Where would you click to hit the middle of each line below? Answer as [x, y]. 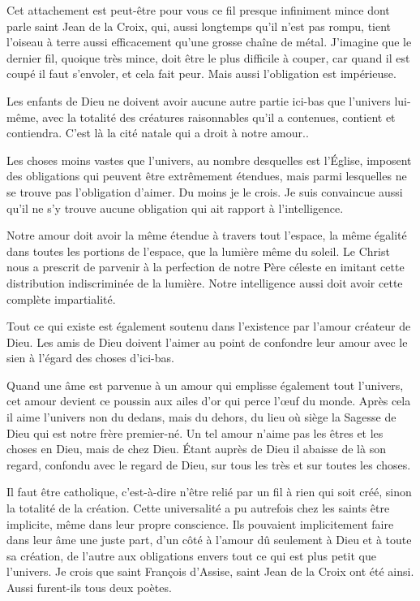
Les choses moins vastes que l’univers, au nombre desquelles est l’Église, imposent [209, 160]
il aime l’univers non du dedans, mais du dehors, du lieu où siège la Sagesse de [201, 417]
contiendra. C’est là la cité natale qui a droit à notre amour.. [158, 133]
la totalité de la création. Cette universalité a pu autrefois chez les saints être [198, 508]
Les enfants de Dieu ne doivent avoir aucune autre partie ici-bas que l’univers [199, 100]
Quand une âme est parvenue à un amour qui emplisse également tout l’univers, [205, 385]
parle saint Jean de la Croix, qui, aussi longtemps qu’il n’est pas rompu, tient [199, 26]
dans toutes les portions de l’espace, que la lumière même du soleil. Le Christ [198, 251]
